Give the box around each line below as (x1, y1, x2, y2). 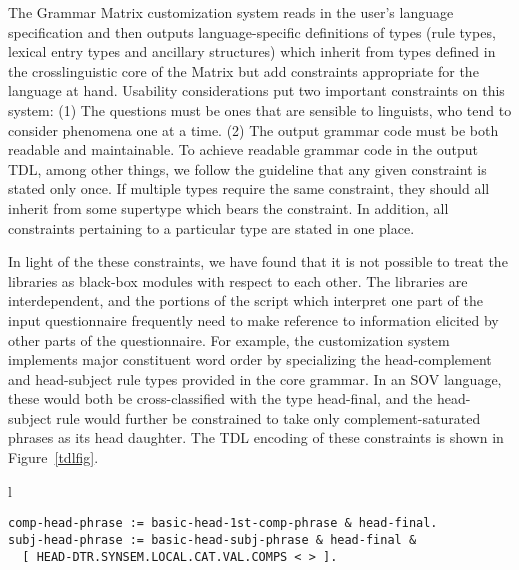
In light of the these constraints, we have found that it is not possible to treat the (8, 251, 508, 272)
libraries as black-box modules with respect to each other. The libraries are (8, 270, 468, 291)
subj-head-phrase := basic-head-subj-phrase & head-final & (8, 532, 417, 547)
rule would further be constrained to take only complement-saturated (56, 407, 481, 428)
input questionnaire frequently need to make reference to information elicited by (8, 309, 499, 330)
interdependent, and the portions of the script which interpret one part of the (8, 290, 483, 311)
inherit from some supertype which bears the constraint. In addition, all (8, 197, 449, 218)
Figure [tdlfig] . (8, 447, 99, 468)
